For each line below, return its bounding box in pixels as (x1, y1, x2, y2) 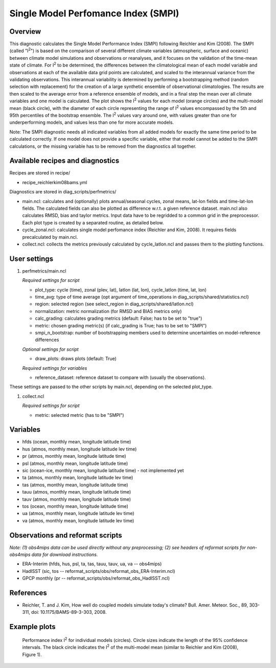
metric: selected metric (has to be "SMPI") (35, 412, 125, 418)
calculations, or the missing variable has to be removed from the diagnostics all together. (9, 143, 197, 149)
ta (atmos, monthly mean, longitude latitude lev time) (22, 475, 133, 481)
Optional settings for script (22, 346, 79, 352)
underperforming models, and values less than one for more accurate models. (9, 119, 174, 125)
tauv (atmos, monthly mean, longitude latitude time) (22, 496, 131, 502)
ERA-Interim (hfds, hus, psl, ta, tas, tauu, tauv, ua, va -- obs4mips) (22, 561, 162, 567)
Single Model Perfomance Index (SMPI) (9, 8, 179, 19)
